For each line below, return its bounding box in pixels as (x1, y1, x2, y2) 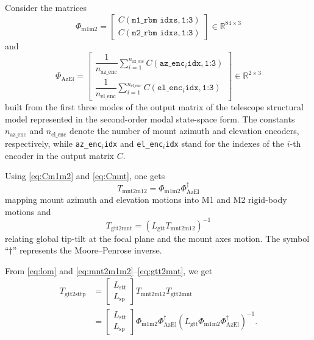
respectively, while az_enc (5, 136, 102, 149)
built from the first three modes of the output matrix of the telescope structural (5, 101, 304, 113)
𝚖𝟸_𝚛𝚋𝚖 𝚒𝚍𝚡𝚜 (132, 29, 178, 38)
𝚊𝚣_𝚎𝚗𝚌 (159, 58, 185, 68)
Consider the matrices (5, 1, 87, 13)
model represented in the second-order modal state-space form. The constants (5, 112, 295, 125)
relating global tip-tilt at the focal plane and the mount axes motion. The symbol (5, 232, 310, 244)
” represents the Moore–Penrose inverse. (12, 244, 162, 257)
